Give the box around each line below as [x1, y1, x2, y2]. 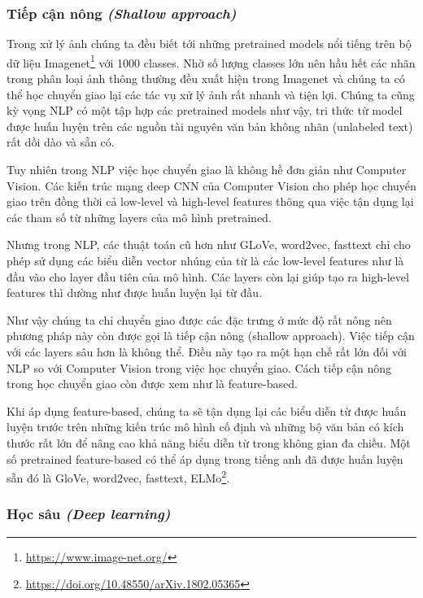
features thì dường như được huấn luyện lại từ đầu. [7, 284, 263, 301]
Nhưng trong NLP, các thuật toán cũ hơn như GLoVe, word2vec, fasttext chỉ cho [7, 236, 411, 253]
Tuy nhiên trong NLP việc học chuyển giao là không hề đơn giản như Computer [7, 161, 407, 178]
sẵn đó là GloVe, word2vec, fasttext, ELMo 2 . [7, 467, 230, 486]
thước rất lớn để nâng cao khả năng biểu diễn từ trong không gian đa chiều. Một [7, 434, 411, 451]
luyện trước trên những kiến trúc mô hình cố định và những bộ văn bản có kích [7, 418, 404, 435]
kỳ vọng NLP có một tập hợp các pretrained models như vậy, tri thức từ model [7, 102, 403, 119]
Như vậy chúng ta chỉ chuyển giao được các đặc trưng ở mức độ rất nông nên [7, 311, 392, 328]
